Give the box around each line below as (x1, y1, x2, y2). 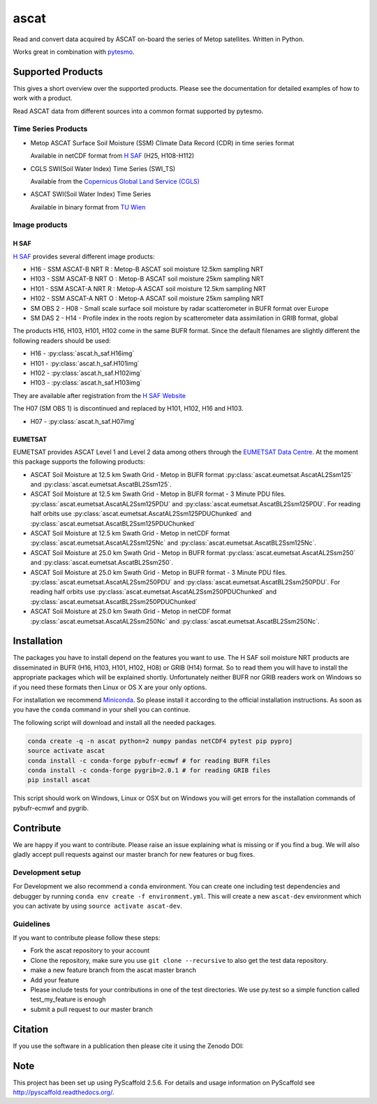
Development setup (13, 867, 82, 877)
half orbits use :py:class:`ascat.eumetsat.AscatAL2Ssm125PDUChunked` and (30, 510, 252, 518)
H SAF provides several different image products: (13, 252, 155, 260)
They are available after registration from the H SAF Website (13, 391, 186, 399)
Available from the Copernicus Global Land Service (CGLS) (30, 177, 200, 185)
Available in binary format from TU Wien (30, 203, 146, 211)
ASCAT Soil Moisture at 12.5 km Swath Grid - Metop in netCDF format (30, 529, 230, 538)
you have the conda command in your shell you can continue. (13, 705, 191, 714)
